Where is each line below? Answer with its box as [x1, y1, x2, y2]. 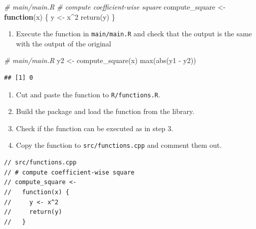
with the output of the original [16, 38, 111, 48]
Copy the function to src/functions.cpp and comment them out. [16, 140, 222, 150]
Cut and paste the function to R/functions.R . [16, 89, 160, 99]
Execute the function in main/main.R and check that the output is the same [16, 28, 252, 39]
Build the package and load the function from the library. [16, 106, 195, 117]
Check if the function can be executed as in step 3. [16, 123, 174, 133]
